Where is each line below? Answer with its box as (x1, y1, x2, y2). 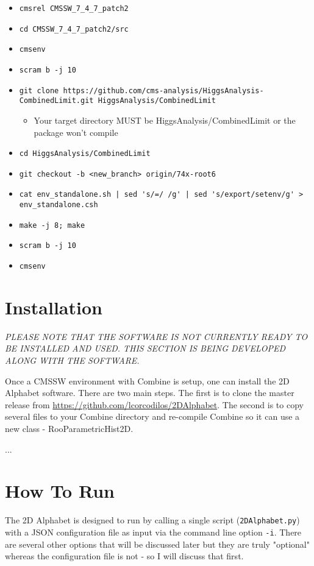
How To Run (5, 478, 115, 503)
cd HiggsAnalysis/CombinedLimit (19, 149, 151, 158)
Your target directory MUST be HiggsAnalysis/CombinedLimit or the (34, 113, 296, 126)
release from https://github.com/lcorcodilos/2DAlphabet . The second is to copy (5, 398, 304, 411)
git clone (19, 86, 59, 95)
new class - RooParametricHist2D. (5, 422, 134, 434)
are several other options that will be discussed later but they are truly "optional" (5, 537, 310, 550)
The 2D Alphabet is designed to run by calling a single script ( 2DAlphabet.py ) (5, 514, 300, 526)
